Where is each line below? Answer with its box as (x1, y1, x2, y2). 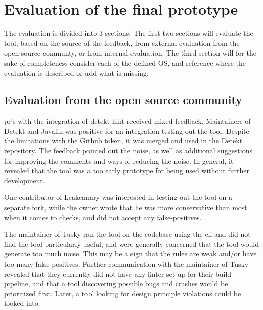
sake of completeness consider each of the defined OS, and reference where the (4, 57, 246, 68)
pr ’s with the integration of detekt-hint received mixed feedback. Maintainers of (4, 116, 251, 126)
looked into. (4, 298, 40, 308)
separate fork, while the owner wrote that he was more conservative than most (4, 202, 247, 213)
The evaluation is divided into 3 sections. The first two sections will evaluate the (4, 28, 253, 38)
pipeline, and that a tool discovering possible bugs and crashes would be (4, 278, 228, 289)
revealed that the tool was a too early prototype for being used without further (4, 165, 249, 176)
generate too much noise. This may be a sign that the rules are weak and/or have (4, 248, 257, 259)
